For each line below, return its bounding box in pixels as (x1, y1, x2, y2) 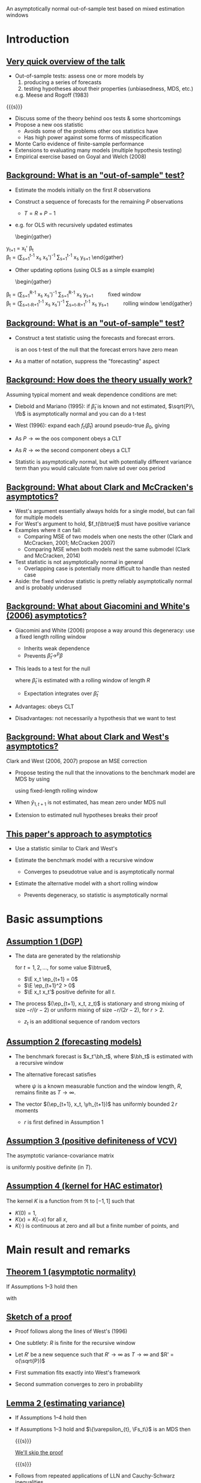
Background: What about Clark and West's (6, 732, 169, 742)
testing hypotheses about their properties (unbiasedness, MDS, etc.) (23, 85, 194, 92)
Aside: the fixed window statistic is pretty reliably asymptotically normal (14, 578, 193, 584)
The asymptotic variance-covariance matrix (6, 1151, 115, 1159)
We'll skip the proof (14, 1449, 64, 1456)
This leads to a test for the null (14, 665, 91, 672)
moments (14, 1106, 38, 1114)
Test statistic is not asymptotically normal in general (14, 559, 144, 565)
